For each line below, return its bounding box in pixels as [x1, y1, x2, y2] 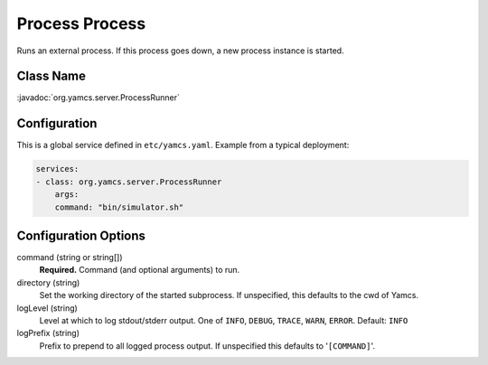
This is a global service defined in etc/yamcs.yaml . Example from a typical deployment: [16, 140, 350, 151]
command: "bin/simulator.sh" [54, 201, 184, 212]
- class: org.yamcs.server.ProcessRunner [35, 176, 222, 187]
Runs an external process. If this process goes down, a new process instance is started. [16, 45, 344, 56]
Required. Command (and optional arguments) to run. [39, 265, 240, 276]
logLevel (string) [16, 303, 79, 314]
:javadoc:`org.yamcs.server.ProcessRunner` [16, 92, 180, 103]
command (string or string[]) [16, 252, 123, 263]
